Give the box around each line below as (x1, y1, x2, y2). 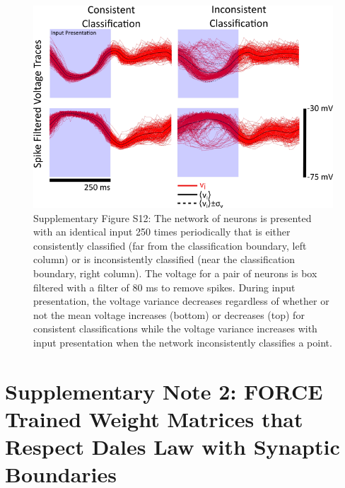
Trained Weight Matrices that (5, 404, 303, 433)
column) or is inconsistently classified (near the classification (33, 252, 296, 267)
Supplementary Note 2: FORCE (5, 376, 323, 405)
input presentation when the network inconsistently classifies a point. (33, 335, 332, 349)
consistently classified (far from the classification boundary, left (33, 238, 307, 252)
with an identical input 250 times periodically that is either (33, 224, 291, 239)
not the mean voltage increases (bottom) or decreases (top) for (33, 307, 305, 322)
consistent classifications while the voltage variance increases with (33, 321, 317, 336)
